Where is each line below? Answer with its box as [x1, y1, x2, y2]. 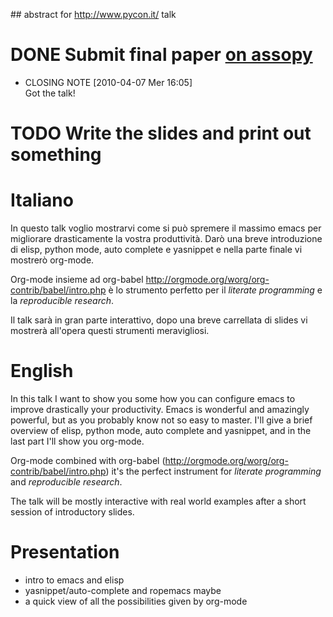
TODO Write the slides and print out [10, 122, 312, 145]
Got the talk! [24, 87, 76, 99]
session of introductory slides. [10, 506, 135, 518]
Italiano [10, 189, 74, 212]
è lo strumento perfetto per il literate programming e [108, 284, 323, 296]
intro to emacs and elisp [24, 574, 125, 586]
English [10, 360, 74, 383]
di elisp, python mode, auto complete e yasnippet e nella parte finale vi [10, 244, 303, 256]
